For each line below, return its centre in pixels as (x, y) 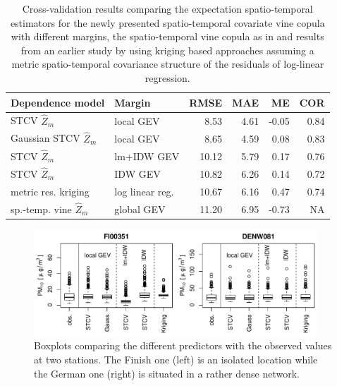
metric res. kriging (50, 191)
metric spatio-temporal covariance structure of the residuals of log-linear (168, 64)
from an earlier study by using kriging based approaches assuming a (167, 50)
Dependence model (58, 102)
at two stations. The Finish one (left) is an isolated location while (176, 360)
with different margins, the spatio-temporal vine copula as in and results (167, 36)
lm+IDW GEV (147, 156)
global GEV (140, 209)
